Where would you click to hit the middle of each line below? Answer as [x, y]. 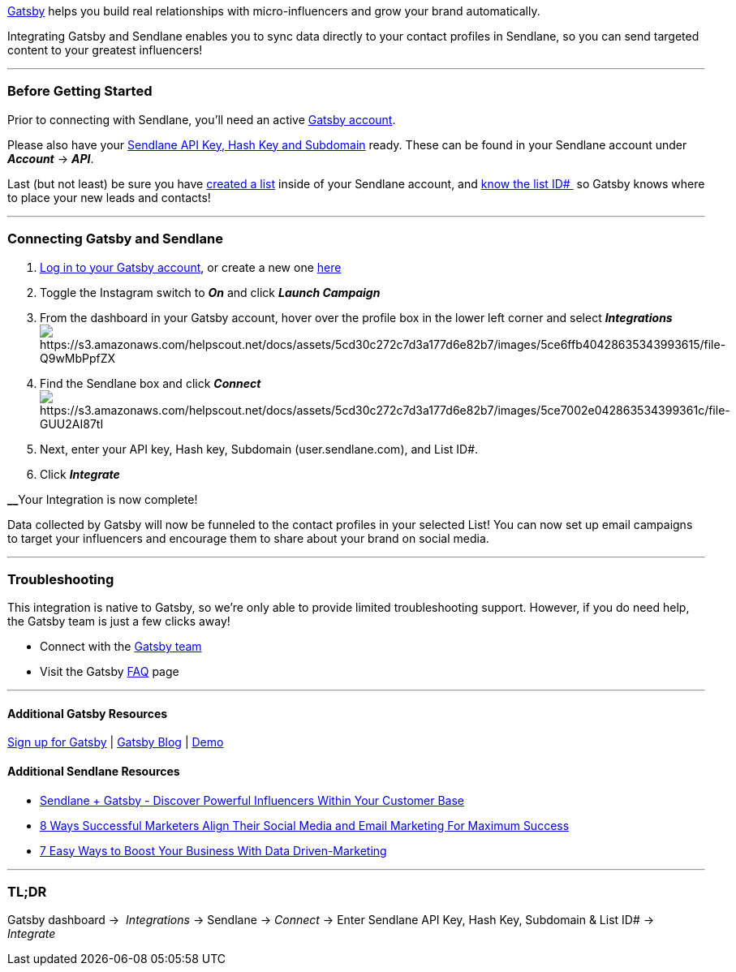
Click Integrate [80, 474]
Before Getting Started [80, 91]
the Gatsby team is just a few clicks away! [119, 621]
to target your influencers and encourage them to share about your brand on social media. [248, 538]
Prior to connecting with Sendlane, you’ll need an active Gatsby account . [202, 119]
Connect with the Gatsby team [121, 647]
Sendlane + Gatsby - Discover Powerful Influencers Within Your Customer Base [252, 800]
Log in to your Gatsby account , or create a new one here [191, 267]
